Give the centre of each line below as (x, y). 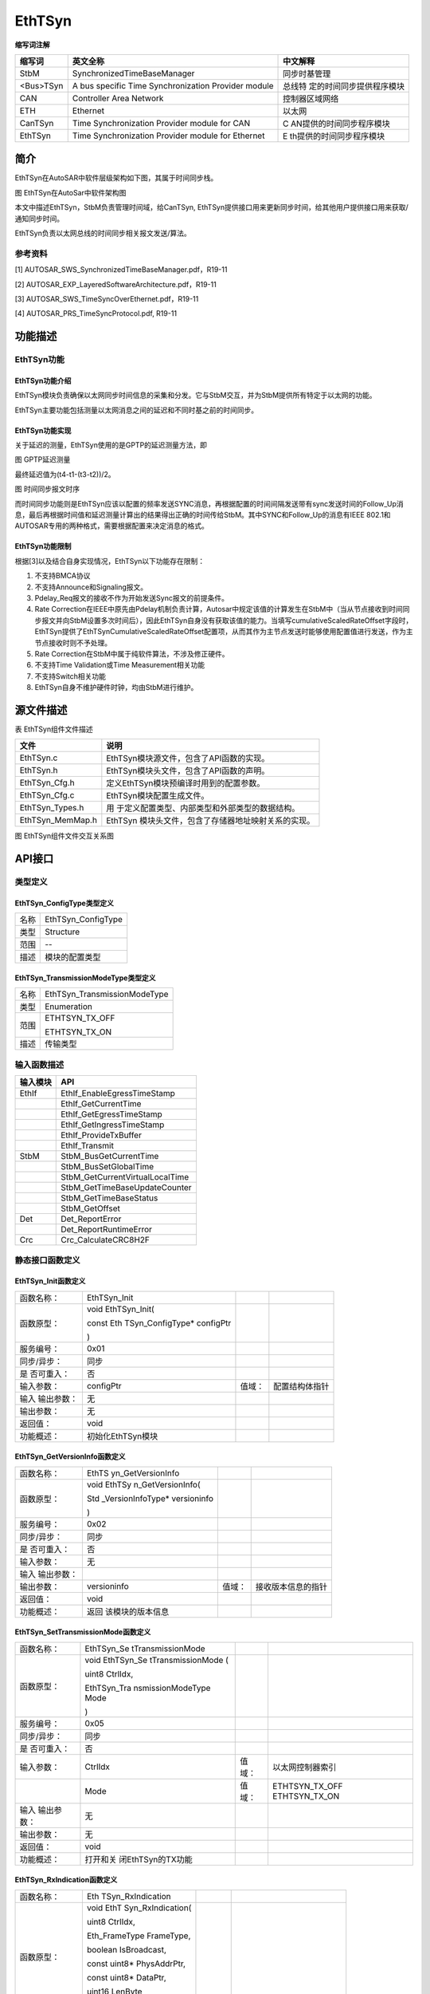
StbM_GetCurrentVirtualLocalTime (125, 1177)
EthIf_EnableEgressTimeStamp (118, 1094)
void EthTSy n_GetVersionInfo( (143, 1484)
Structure (63, 932)
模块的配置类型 (73, 957)
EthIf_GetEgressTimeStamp (111, 1114)
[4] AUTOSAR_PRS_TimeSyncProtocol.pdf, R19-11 (96, 313)
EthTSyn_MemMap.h (58, 820)
